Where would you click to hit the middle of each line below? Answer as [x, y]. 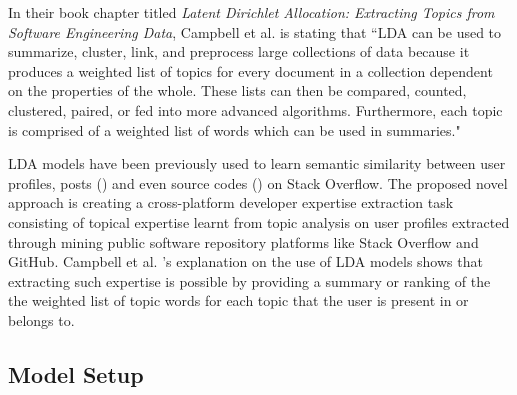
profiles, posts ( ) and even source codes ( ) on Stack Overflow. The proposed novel [258, 182]
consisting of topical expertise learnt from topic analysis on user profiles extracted [259, 221]
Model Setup [76, 373]
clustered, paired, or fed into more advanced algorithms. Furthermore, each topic [255, 109]
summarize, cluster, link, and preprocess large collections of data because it [239, 51]
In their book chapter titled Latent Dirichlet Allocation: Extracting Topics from [251, 12]
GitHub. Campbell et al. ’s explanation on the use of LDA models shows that [245, 261]
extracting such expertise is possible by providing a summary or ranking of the [249, 280]
